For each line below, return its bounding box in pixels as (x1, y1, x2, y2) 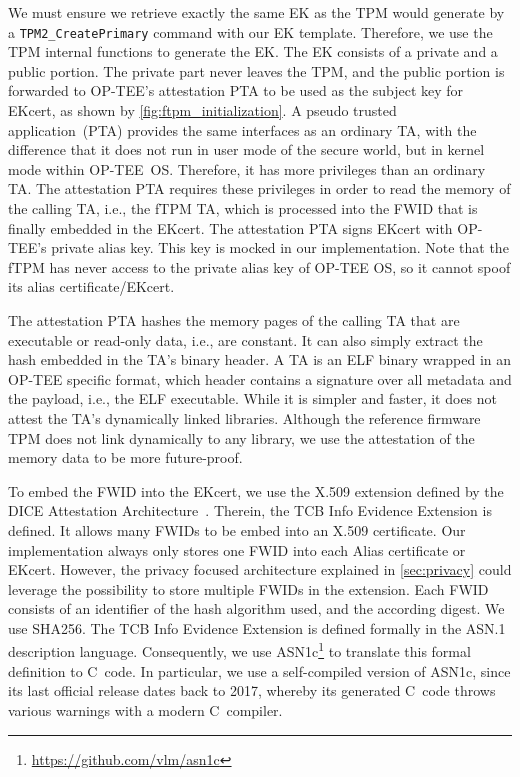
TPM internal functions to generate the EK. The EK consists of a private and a (8, 41, 498, 62)
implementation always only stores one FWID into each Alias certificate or (8, 539, 466, 560)
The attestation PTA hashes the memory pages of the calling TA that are (8, 309, 460, 330)
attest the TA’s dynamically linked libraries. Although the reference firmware (8, 407, 481, 428)
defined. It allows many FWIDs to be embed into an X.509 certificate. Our (8, 519, 466, 540)
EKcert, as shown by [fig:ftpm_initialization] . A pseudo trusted (8, 100, 397, 121)
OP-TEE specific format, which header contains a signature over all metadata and (8, 368, 512, 389)
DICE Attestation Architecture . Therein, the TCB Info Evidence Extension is (8, 500, 492, 521)
